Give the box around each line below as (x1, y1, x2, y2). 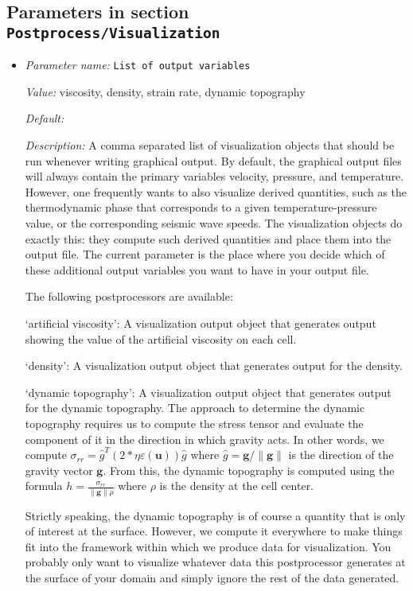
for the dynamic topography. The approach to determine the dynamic (25, 399, 365, 416)
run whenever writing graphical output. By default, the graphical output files (25, 152, 402, 169)
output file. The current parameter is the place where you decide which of (25, 246, 385, 262)
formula (25, 477, 63, 494)
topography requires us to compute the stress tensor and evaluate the (25, 414, 364, 431)
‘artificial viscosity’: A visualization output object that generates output (25, 314, 376, 331)
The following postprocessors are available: (25, 288, 233, 305)
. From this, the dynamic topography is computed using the (103, 461, 395, 478)
